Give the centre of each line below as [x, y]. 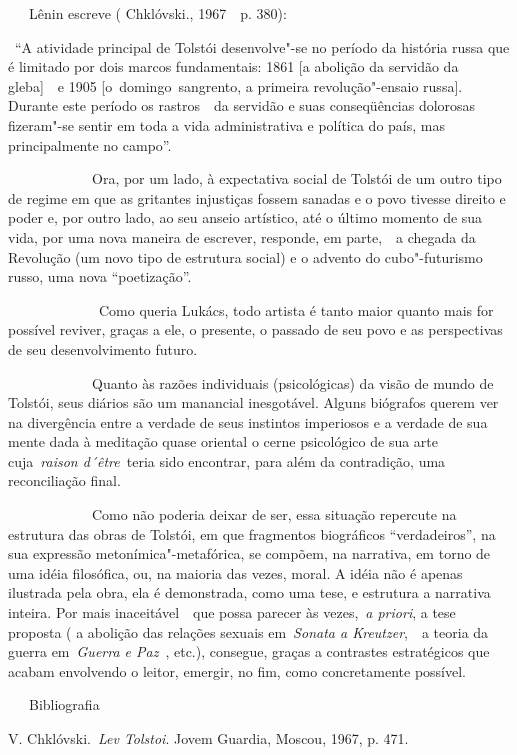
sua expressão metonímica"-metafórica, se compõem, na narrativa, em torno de [249, 553]
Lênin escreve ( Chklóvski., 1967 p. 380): [157, 13]
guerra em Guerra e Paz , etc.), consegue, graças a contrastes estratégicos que [249, 651]
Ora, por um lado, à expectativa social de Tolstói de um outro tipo [296, 178]
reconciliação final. [64, 480]
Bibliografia [64, 704]
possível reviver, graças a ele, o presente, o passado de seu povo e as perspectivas [255, 329]
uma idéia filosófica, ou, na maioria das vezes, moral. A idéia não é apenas [235, 572]
